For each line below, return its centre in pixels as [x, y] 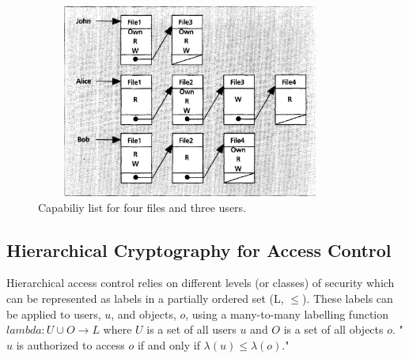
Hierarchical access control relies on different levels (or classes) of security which [201, 283]
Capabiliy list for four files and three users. [142, 207]
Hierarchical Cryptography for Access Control [199, 249]
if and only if [169, 344]
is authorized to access [70, 344]
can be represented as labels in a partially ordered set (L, [145, 298]
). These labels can [348, 298]
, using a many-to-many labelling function [287, 314]
